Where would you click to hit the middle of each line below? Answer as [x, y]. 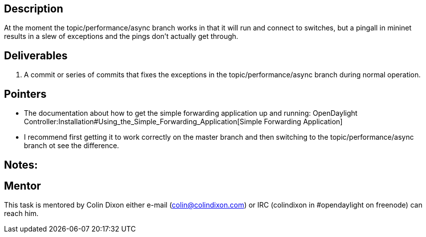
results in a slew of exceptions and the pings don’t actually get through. [121, 36]
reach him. [21, 214]
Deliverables [36, 55]
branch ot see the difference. [71, 146]
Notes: [21, 165]
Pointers [25, 94]
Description [34, 9]
